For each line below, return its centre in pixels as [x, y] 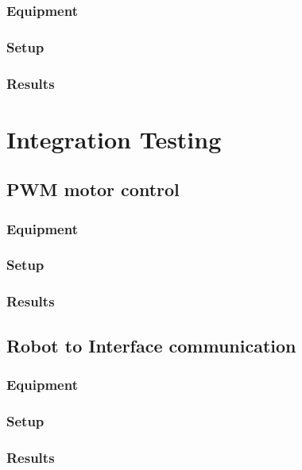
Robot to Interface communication [151, 345]
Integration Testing [114, 139]
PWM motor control [93, 189]
